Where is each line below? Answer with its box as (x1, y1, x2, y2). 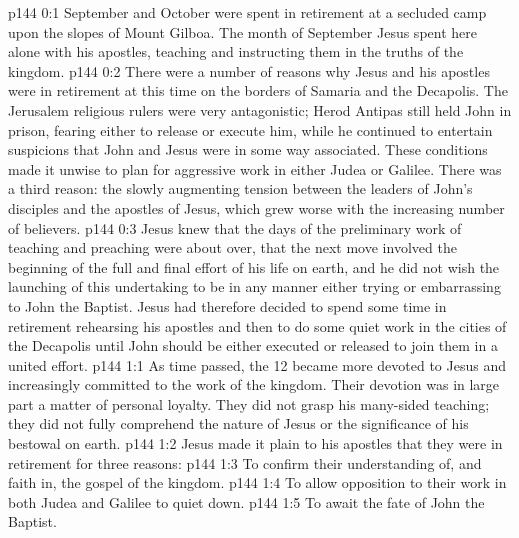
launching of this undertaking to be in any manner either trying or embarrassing (8, 276, 501, 297)
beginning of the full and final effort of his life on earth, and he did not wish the (8, 256, 500, 277)
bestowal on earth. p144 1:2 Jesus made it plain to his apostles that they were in (8, 433, 503, 454)
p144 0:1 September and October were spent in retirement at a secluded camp (8, 2, 487, 22)
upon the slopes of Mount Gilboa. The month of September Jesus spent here (8, 21, 477, 42)
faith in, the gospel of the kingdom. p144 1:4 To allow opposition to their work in (8, 472, 507, 493)
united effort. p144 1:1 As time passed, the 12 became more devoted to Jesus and (8, 354, 506, 375)
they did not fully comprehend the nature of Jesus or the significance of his (8, 413, 469, 434)
